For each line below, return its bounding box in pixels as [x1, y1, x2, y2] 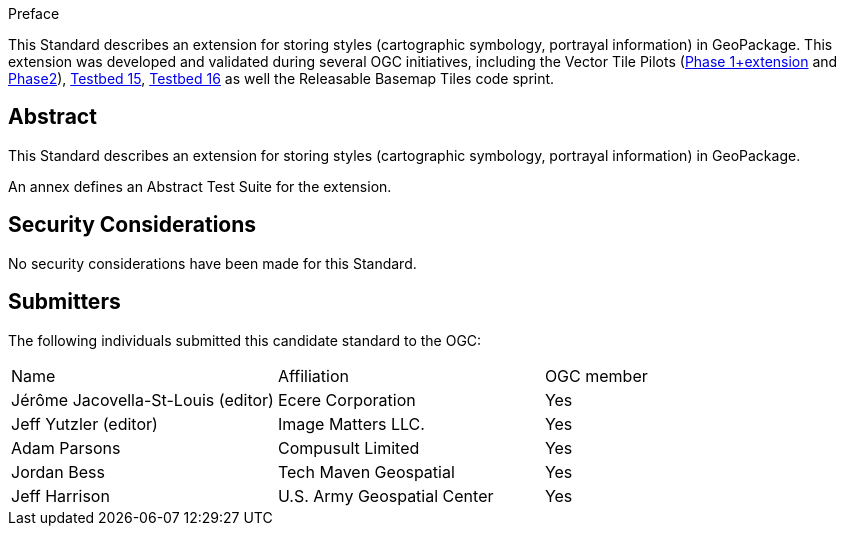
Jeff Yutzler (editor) [11, 413, 158, 434]
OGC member [544, 365, 648, 386]
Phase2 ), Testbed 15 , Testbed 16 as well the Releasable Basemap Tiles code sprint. [8, 70, 555, 87]
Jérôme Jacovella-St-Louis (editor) [11, 389, 274, 410]
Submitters [8, 289, 121, 315]
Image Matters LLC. [277, 413, 425, 434]
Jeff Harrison [11, 485, 110, 506]
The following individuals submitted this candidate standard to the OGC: [8, 331, 482, 349]
